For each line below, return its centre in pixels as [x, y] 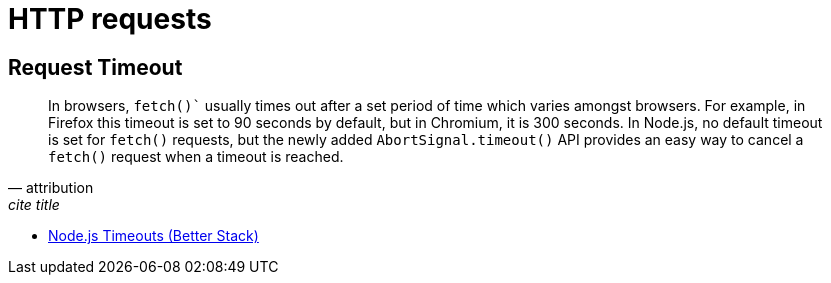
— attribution [51, 188]
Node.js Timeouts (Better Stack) [153, 236]
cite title [34, 205]
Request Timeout [95, 67]
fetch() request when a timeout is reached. [196, 157]
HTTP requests [110, 19]
